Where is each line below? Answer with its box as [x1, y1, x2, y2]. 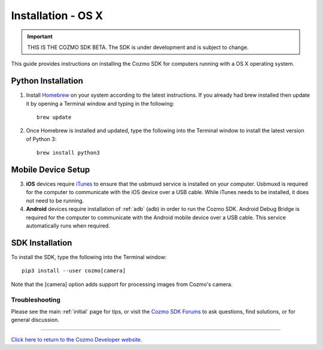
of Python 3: [26, 135, 57, 143]
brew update [36, 114, 72, 121]
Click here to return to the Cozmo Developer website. [11, 336, 143, 343]
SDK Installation [11, 238, 72, 248]
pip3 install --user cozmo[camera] [22, 268, 126, 274]
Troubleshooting [11, 296, 61, 304]
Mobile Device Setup [11, 165, 90, 174]
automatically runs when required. [26, 222, 111, 229]
